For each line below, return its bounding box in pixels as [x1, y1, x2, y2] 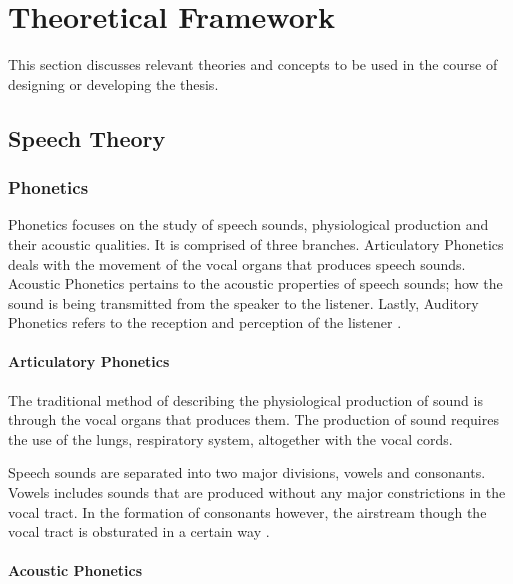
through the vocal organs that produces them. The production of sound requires [8, 409, 499, 430]
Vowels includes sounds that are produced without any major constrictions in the [8, 482, 506, 503]
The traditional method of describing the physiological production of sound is [8, 389, 483, 410]
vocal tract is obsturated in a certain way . [8, 521, 270, 542]
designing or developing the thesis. [8, 73, 219, 94]
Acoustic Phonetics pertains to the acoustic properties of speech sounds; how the [8, 273, 503, 294]
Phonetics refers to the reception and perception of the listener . [8, 312, 402, 333]
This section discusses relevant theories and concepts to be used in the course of [8, 54, 498, 75]
